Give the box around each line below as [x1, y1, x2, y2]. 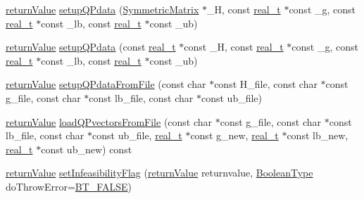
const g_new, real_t [190, 128, 279, 143]
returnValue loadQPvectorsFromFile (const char [6, 114, 213, 129]
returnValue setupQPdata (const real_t [6, 39, 176, 54]
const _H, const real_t [184, 39, 284, 54]
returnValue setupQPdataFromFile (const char [6, 77, 206, 91]
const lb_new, [287, 128, 349, 143]
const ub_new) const [41, 141, 132, 156]
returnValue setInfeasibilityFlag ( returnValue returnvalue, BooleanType [6, 165, 313, 180]
